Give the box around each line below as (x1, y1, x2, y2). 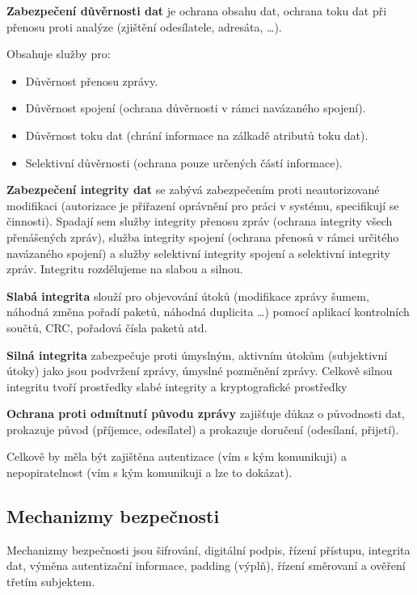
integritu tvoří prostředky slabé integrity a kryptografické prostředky (6, 378, 347, 395)
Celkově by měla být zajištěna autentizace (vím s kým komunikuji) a (6, 448, 347, 465)
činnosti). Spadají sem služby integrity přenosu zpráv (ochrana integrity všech (6, 213, 393, 230)
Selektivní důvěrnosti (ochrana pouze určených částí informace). (25, 154, 343, 171)
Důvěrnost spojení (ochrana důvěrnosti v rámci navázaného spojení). (25, 99, 366, 116)
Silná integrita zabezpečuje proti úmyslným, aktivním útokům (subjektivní (6, 346, 388, 363)
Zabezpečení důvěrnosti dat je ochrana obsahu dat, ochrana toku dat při (6, 2, 387, 19)
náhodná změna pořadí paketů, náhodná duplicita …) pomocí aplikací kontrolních (6, 303, 410, 320)
